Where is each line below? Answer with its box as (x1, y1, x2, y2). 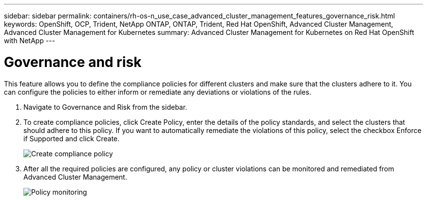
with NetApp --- (4, 36, 55, 45)
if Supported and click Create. (23, 134, 120, 143)
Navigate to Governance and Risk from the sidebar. (23, 102, 187, 111)
